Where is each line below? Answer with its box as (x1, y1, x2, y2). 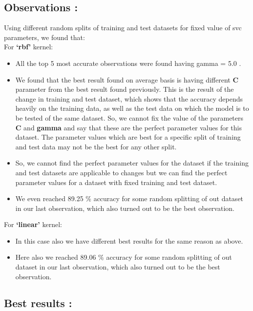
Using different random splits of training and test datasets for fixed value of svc (4, 22, 242, 33)
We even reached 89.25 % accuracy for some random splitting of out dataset (15, 193, 244, 204)
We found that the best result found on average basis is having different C (15, 74, 239, 84)
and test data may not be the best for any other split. (15, 141, 177, 151)
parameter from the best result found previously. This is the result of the (15, 84, 234, 94)
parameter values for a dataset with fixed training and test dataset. (15, 177, 217, 187)
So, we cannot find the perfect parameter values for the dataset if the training (15, 158, 249, 168)
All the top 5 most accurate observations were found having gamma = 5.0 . (15, 58, 241, 68)
